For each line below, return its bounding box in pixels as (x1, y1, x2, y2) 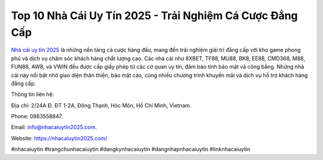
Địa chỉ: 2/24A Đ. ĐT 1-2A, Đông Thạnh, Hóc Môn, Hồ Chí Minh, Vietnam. (11, 101, 191, 109)
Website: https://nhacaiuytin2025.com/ (11, 134, 108, 141)
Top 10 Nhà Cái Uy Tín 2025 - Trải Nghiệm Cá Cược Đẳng (11, 9, 298, 22)
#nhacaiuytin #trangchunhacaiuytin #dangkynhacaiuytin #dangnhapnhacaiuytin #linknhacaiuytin (11, 146, 251, 153)
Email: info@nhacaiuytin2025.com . (11, 124, 97, 131)
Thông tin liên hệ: (11, 91, 54, 98)
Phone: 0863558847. (11, 113, 63, 120)
